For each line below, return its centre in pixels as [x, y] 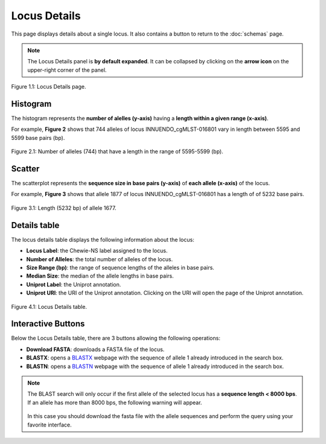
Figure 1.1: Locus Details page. [49, 87]
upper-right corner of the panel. [67, 70]
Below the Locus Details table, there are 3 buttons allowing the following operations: [116, 338]
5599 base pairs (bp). [38, 138]
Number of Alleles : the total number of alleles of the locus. [100, 259]
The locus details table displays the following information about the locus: [103, 239]
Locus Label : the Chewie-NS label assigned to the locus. [97, 251]
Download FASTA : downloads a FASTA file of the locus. [95, 349]
